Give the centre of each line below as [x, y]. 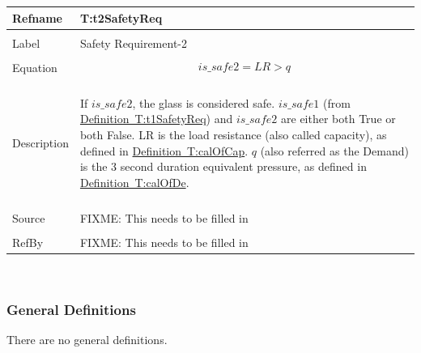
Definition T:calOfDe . [134, 182]
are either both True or [338, 119]
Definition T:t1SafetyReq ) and [156, 119]
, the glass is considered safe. [204, 102]
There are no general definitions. [87, 339]
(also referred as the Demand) [334, 150]
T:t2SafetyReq [121, 17]
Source [29, 217]
